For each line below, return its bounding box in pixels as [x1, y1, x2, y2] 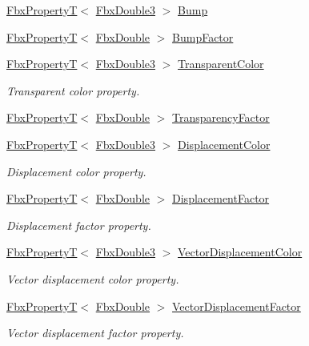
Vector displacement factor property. [6, 324, 184, 341]
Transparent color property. [6, 82, 140, 99]
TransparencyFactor [172, 109, 270, 126]
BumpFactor [172, 28, 234, 45]
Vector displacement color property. [6, 270, 179, 287]
